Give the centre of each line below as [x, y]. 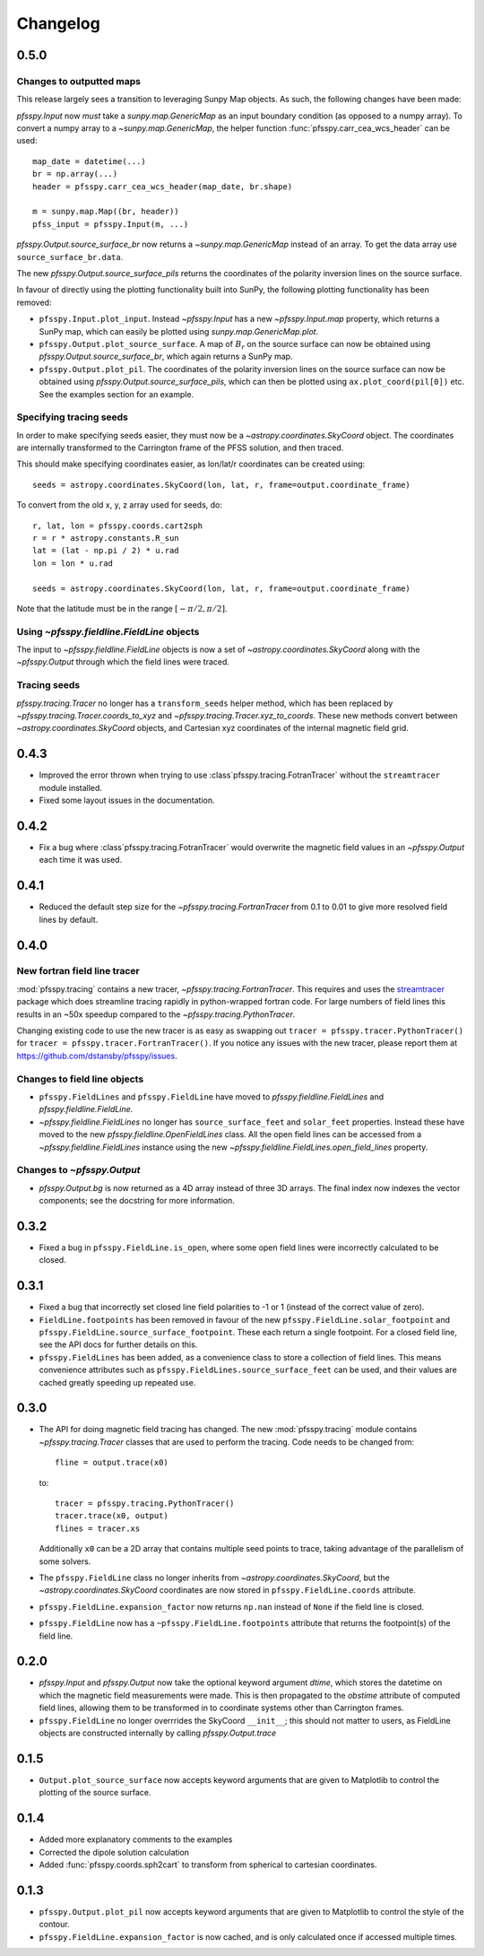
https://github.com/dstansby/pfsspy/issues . [97, 1056]
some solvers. [65, 1561]
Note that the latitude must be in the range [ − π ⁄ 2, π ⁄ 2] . [122, 608]
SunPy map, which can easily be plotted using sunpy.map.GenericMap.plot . [179, 331]
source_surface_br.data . [70, 256]
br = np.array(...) [75, 174]
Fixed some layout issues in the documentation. [127, 800]
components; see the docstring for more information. [137, 1201]
